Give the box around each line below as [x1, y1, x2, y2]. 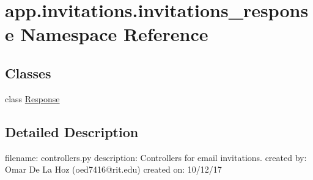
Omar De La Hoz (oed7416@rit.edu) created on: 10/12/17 [5, 163, 222, 176]
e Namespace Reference [5, 21, 208, 47]
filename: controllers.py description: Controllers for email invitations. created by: [5, 151, 307, 163]
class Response [5, 92, 60, 105]
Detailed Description [5, 122, 139, 141]
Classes [5, 63, 51, 82]
